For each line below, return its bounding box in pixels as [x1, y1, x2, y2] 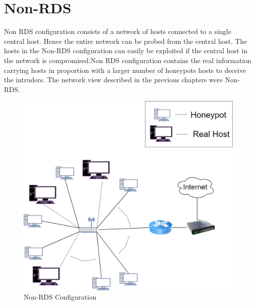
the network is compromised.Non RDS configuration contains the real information [4, 55, 252, 65]
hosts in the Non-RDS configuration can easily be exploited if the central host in [4, 45, 248, 56]
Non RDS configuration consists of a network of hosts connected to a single [4, 26, 231, 36]
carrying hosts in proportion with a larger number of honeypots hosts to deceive [4, 65, 246, 75]
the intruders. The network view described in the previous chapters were [4, 74, 223, 85]
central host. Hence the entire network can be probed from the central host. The [4, 35, 247, 46]
